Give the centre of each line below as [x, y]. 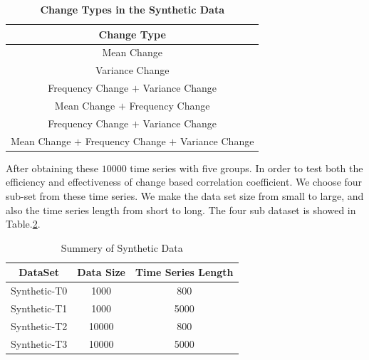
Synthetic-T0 [39, 291]
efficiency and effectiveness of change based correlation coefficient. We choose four [184, 182]
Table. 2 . [23, 224]
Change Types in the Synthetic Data [132, 9]
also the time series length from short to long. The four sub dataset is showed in [181, 210]
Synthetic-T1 [39, 308]
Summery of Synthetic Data [122, 247]
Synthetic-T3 [39, 343]
